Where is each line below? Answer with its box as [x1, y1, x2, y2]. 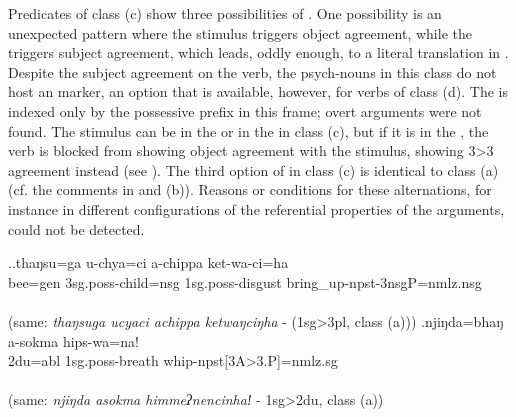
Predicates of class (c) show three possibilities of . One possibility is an [8, 3, 442, 23]
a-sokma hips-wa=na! [8, 330, 139, 351]
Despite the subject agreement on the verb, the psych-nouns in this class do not [8, 61, 497, 82]
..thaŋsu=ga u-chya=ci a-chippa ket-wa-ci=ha [8, 252, 289, 273]
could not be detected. [8, 218, 145, 239]
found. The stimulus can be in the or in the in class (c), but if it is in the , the [8, 120, 489, 141]
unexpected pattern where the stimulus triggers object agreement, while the [8, 22, 472, 43]
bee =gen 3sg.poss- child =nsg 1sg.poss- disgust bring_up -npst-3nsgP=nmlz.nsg [8, 271, 482, 292]
